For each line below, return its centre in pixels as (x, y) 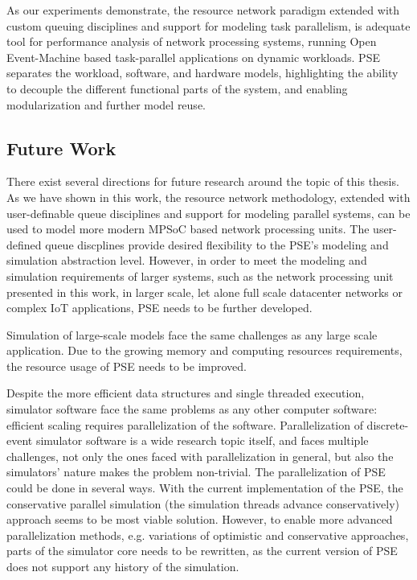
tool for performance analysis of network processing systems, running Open (192, 41)
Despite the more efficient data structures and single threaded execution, (186, 393)
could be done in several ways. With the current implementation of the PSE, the (205, 488)
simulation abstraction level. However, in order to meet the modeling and (187, 260)
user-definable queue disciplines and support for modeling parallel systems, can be (208, 213)
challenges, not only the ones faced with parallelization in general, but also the (200, 456)
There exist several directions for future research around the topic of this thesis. (203, 181)
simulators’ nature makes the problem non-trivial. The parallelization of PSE (196, 472)
